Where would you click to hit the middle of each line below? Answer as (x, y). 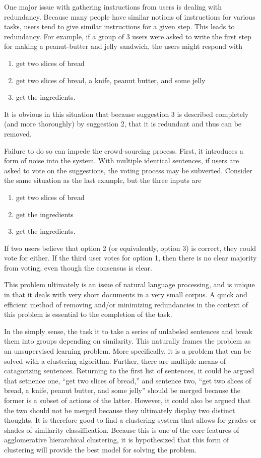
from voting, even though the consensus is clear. (78, 267)
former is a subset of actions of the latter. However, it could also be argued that (127, 400)
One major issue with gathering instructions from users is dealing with (113, 7)
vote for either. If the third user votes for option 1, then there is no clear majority (130, 258)
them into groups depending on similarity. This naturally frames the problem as (127, 341)
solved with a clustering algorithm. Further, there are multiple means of (115, 361)
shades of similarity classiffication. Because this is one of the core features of (122, 430)
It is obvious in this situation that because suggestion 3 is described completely (126, 114)
